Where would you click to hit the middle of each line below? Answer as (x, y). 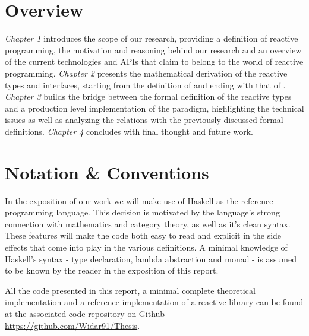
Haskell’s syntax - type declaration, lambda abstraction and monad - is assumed (151, 259)
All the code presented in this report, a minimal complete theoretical (130, 290)
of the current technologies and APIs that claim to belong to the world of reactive (154, 61)
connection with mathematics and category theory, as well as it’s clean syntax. (148, 224)
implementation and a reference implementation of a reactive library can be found (154, 302)
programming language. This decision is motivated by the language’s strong (142, 212)
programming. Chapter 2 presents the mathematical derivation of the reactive (146, 73)
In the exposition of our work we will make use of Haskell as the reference (139, 200)
